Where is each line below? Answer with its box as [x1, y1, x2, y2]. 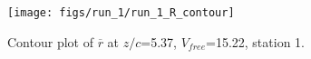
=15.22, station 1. [206, 32, 305, 51]
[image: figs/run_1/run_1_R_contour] [7, 6, 235, 19]
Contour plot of [7, 32, 93, 51]
